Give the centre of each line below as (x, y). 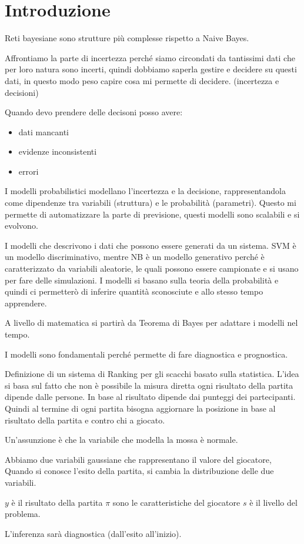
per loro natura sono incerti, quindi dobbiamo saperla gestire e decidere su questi (151, 69)
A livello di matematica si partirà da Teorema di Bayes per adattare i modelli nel (151, 323)
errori (29, 171)
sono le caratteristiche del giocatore (176, 502)
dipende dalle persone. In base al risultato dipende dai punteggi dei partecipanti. (150, 397)
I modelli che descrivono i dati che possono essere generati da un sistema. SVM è (151, 245)
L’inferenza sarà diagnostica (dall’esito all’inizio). (93, 533)
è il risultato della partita (57, 502)
